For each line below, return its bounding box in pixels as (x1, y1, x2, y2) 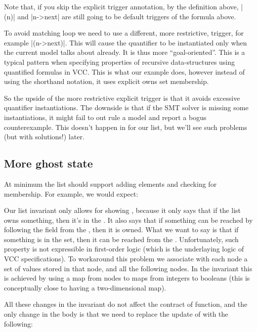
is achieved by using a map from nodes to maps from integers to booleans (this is (4, 273, 250, 283)
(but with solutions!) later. (4, 131, 85, 142)
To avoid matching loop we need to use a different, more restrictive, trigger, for (4, 28, 244, 38)
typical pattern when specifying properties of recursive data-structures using (4, 56, 235, 67)
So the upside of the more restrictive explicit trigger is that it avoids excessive (4, 92, 240, 103)
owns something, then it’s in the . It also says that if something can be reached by (4, 214, 253, 225)
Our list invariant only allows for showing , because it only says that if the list (4, 205, 241, 215)
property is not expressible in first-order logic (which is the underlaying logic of (4, 244, 244, 254)
